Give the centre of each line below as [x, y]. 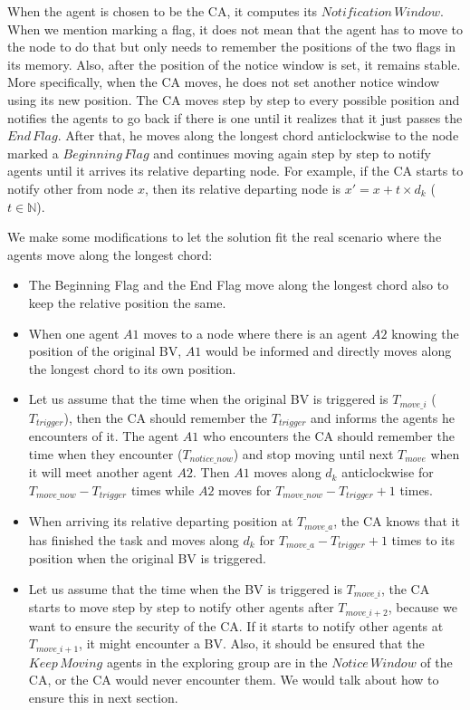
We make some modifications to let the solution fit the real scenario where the [225, 237]
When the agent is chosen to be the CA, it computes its [163, 11]
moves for [245, 489]
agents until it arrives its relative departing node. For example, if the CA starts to [235, 171]
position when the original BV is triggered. [148, 558]
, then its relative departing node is [243, 188]
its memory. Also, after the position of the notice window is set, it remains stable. [234, 64]
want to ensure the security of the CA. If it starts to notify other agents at [236, 625]
